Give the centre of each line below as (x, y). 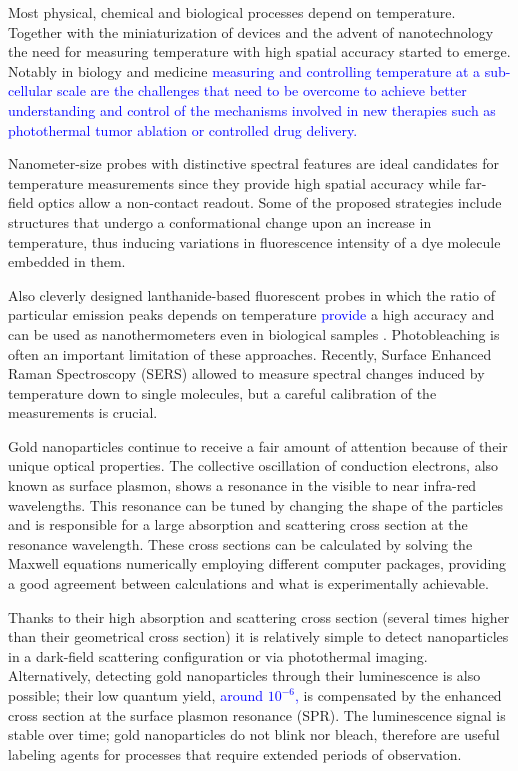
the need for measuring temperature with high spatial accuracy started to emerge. (259, 51)
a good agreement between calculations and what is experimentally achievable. (248, 583)
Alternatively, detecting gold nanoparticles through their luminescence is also (244, 675)
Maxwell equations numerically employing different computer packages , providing (257, 563)
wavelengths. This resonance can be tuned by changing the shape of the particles (256, 504)
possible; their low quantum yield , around (136, 695)
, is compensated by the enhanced (398, 695)
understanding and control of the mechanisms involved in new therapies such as (252, 109)
